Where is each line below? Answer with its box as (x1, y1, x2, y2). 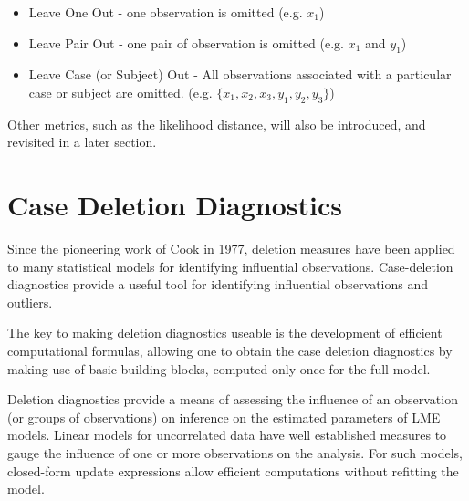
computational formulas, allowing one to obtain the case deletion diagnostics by (7, 341, 453, 360)
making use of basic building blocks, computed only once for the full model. (7, 359, 431, 378)
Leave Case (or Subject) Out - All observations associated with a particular (28, 65, 452, 84)
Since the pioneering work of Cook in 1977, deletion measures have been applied (7, 239, 455, 258)
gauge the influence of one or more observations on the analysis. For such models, (7, 444, 463, 463)
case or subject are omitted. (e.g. (28, 82, 213, 101)
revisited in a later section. (7, 132, 157, 151)
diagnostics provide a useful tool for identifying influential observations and (7, 275, 429, 294)
